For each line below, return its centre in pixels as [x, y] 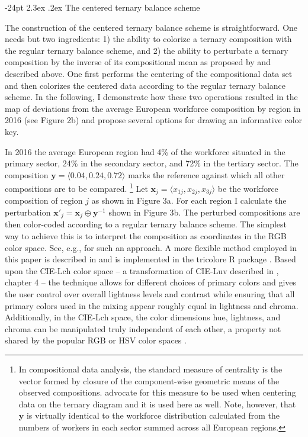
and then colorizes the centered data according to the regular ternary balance [145, 85]
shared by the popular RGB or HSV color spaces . [96, 340]
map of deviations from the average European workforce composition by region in [153, 108]
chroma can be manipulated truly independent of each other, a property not [143, 328]
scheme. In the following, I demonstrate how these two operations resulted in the [151, 97]
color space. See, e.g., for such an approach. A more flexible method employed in [151, 247]
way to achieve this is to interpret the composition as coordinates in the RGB [146, 236]
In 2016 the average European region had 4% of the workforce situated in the [145, 151]
